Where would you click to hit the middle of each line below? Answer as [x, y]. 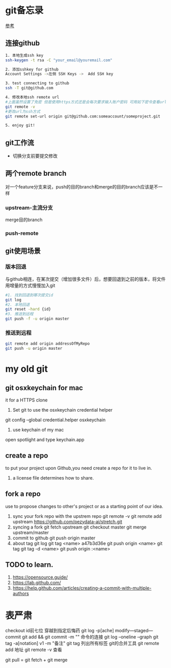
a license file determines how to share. [53, 478]
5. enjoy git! [20, 126]
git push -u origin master [34, 349]
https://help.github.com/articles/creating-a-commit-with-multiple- [82, 588]
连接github [23, 43]
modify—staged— [134, 631]
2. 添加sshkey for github [32, 69]
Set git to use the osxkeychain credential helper [63, 410]
